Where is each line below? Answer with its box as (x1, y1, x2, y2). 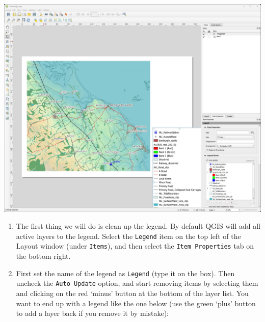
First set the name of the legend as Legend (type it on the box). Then (16, 267, 235, 278)
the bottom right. (16, 251, 71, 261)
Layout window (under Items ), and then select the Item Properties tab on (16, 240, 254, 251)
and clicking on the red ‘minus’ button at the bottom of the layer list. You (16, 287, 249, 298)
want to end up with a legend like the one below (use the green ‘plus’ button (16, 298, 256, 308)
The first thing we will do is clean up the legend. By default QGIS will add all (16, 221, 261, 231)
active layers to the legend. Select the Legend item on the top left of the (16, 230, 241, 241)
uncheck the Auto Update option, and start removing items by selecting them (16, 278, 258, 288)
